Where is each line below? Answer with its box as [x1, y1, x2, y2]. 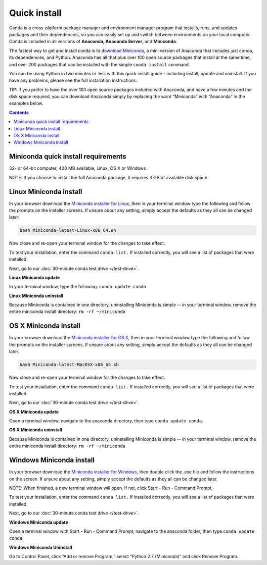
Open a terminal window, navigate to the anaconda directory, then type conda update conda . [9, 418, 203, 424]
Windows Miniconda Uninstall [9, 544, 72, 550]
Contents [9, 109, 29, 115]
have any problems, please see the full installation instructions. [9, 77, 137, 84]
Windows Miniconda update [9, 519, 69, 525]
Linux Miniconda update [9, 274, 60, 280]
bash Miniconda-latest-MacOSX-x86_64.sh [19, 362, 119, 367]
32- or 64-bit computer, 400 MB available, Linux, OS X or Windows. [9, 165, 147, 171]
